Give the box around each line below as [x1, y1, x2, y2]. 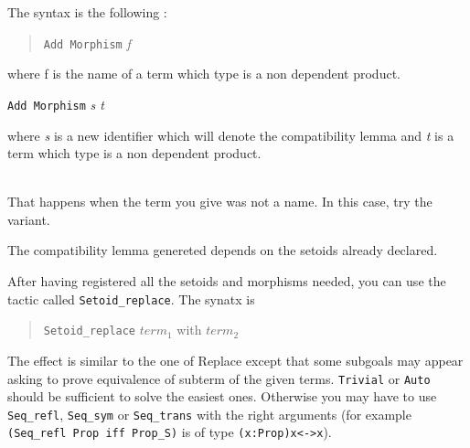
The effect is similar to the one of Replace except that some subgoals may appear [7, 350, 464, 369]
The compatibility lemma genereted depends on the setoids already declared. [7, 240, 438, 260]
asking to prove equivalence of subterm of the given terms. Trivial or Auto [7, 368, 431, 388]
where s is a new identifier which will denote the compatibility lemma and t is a [7, 125, 454, 144]
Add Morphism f [43, 33, 131, 52]
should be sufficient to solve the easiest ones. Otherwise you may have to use [7, 387, 437, 406]
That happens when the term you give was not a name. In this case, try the [7, 192, 433, 211]
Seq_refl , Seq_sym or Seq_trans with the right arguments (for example [7, 404, 411, 423]
